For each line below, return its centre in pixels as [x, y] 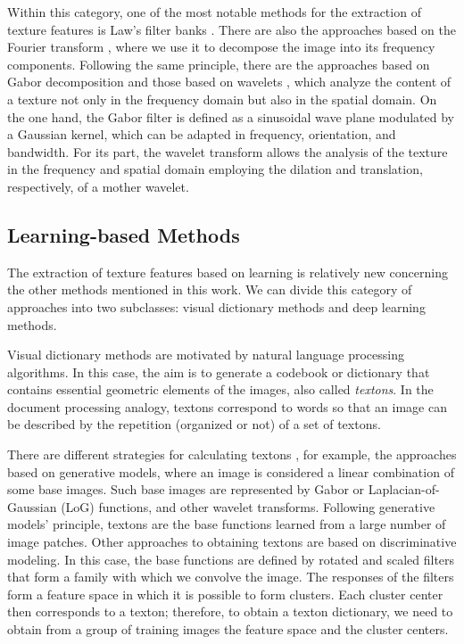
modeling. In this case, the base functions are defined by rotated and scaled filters [231, 559]
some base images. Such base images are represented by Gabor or [186, 489]
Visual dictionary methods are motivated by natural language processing [206, 355]
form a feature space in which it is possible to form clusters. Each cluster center [225, 594]
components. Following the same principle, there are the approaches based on [219, 64]
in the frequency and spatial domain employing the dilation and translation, [215, 169]
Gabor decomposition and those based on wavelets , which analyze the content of [229, 82]
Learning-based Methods [124, 234]
